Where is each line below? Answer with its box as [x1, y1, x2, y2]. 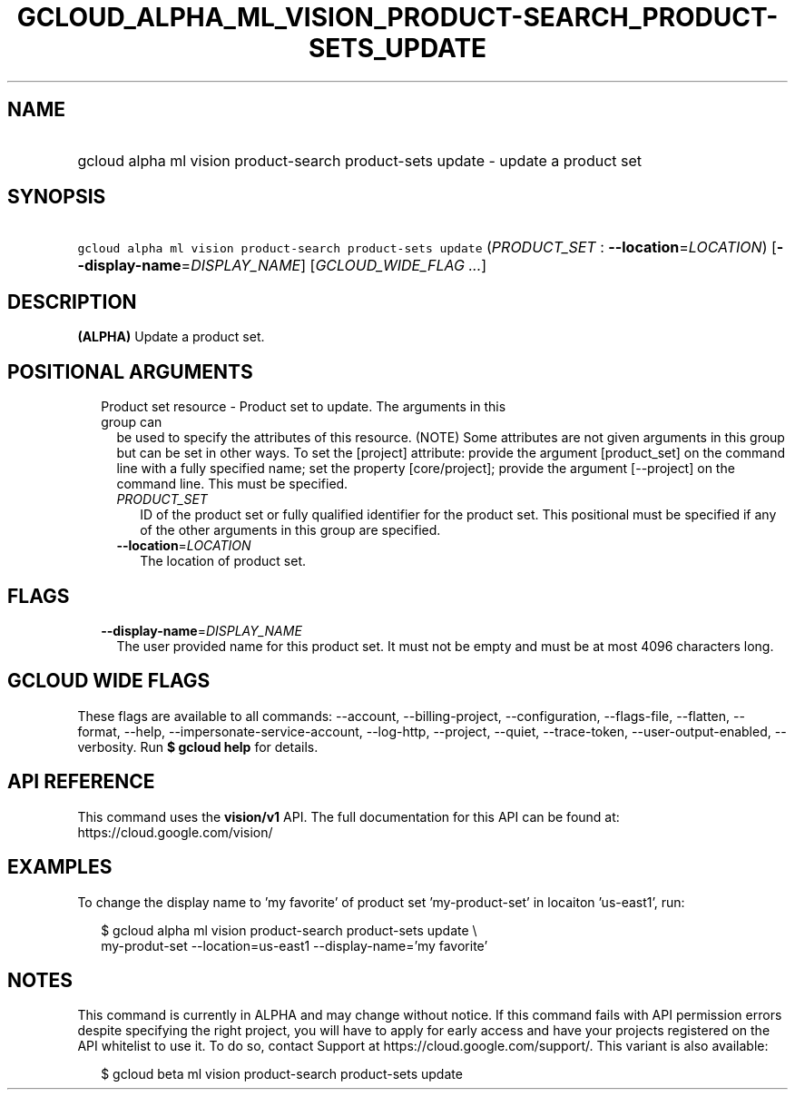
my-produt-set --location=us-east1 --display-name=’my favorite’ [101, 937, 488, 954]
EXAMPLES [7, 855, 113, 879]
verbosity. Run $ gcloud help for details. [77, 738, 319, 755]
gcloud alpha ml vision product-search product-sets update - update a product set [77, 151, 643, 170]
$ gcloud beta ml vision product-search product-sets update [101, 1066, 463, 1082]
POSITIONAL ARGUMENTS [7, 360, 253, 383]
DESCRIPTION [7, 290, 137, 313]
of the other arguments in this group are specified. [140, 522, 441, 539]
